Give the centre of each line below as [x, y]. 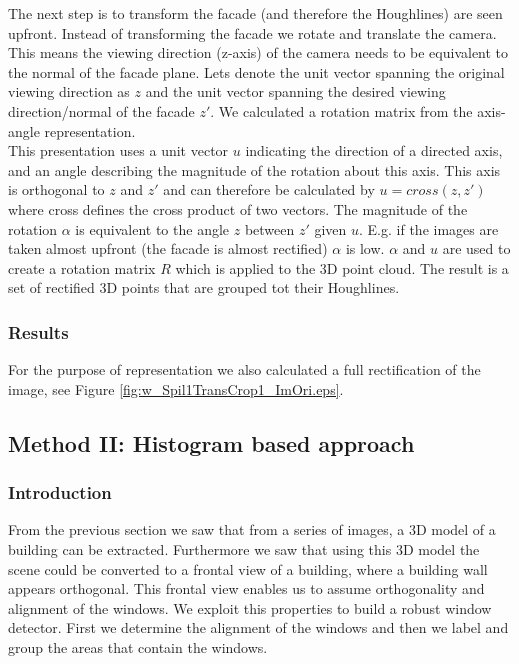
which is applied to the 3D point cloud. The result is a [342, 267]
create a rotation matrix [82, 267]
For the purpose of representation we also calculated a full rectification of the [244, 369]
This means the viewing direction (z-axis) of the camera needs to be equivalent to [258, 52]
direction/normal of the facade [101, 110]
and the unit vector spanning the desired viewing [295, 91]
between [269, 228]
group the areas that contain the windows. [138, 646]
